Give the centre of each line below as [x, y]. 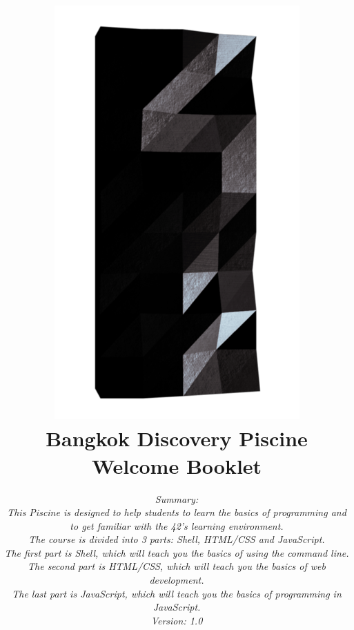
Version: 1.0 [177, 620]
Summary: [177, 498]
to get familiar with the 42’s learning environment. [177, 525]
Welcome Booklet [177, 465]
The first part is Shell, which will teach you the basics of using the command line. [177, 552]
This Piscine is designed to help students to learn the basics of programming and [177, 512]
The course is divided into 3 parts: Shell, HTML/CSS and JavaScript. [177, 539]
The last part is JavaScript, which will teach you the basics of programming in [177, 593]
